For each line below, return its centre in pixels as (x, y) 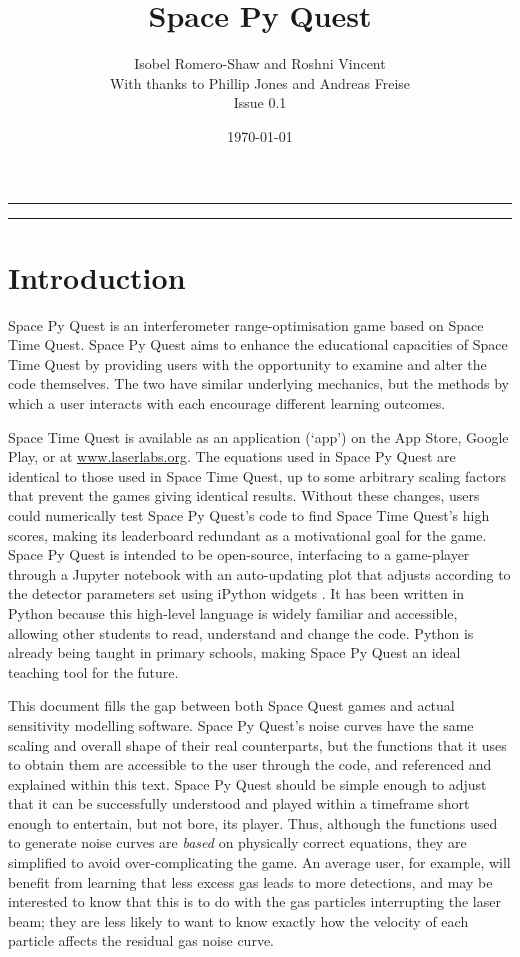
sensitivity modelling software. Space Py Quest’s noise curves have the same (241, 724)
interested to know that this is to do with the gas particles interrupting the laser (254, 901)
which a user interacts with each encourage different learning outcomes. (227, 403)
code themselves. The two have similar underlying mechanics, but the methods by (258, 383)
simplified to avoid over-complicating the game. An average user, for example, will (259, 862)
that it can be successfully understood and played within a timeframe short (239, 803)
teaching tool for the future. (93, 671)
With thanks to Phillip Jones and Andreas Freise (260, 82)
